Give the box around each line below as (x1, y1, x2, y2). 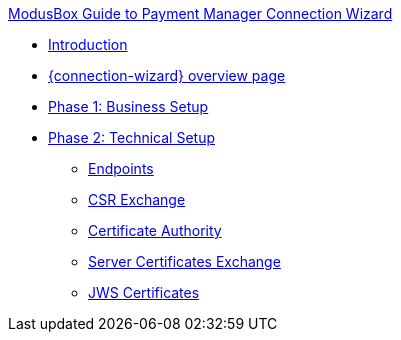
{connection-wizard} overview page (48, 67, 286, 84)
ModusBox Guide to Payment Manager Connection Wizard (8, 5, 393, 22)
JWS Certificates (88, 284, 200, 301)
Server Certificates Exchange (88, 253, 281, 270)
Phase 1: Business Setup (48, 98, 209, 115)
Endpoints (88, 160, 154, 177)
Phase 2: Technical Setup (48, 129, 216, 146)
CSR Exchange (88, 191, 186, 208)
